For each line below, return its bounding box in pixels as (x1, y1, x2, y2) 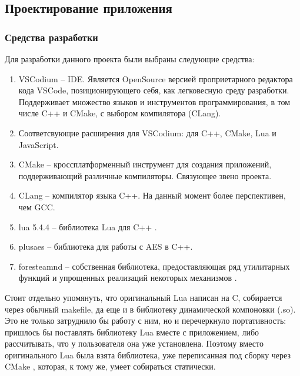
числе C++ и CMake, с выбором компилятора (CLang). (18, 107, 221, 119)
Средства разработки (5, 29, 98, 44)
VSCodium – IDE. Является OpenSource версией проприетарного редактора (18, 72, 293, 85)
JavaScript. (18, 138, 59, 150)
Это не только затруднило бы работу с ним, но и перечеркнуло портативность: (5, 314, 286, 327)
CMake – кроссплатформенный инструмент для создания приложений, (18, 158, 272, 170)
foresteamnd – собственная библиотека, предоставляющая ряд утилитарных (18, 260, 290, 272)
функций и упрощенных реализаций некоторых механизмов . (18, 271, 237, 284)
